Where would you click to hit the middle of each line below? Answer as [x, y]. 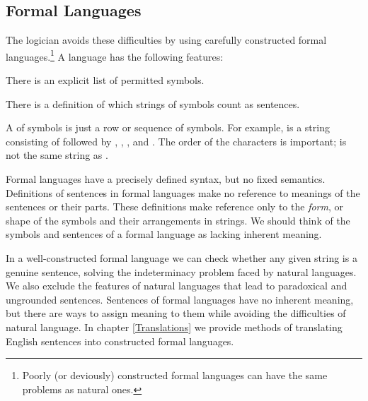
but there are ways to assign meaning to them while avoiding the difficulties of [176, 313]
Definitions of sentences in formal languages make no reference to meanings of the [183, 192]
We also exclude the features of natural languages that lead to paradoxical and [177, 286]
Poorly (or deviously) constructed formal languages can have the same [175, 375]
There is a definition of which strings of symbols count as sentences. [153, 103]
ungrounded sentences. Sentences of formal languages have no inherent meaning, [180, 299]
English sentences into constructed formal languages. [120, 341]
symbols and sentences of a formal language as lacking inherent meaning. [164, 234]
